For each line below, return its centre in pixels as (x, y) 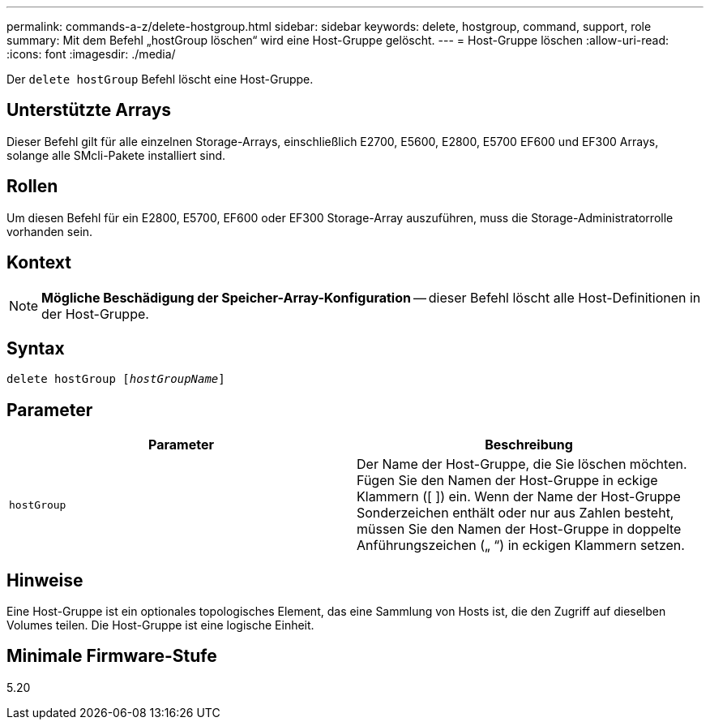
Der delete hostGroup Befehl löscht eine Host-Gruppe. (160, 79)
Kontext (39, 263)
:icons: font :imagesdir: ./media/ (91, 54)
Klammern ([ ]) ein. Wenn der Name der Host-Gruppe (519, 497)
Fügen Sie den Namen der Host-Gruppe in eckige (507, 481)
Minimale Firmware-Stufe (112, 656)
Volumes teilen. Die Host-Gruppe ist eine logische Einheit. (160, 625)
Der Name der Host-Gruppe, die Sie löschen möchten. (522, 464)
